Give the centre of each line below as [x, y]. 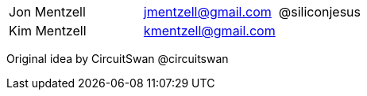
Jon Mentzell [47, 12]
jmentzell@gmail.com [207, 12]
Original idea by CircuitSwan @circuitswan [118, 59]
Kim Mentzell [48, 31]
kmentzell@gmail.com [209, 31]
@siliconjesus [319, 12]
